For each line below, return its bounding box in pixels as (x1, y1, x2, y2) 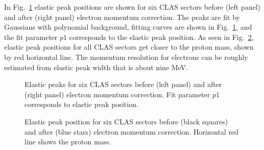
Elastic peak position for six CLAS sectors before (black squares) (25, 116, 228, 126)
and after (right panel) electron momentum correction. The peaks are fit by (4, 11, 240, 22)
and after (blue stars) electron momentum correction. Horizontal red (25, 126, 238, 137)
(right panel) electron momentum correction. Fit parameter (25, 89, 210, 99)
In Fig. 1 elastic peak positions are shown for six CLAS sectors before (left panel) (4, 2, 260, 12)
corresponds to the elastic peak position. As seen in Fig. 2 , (69, 31, 254, 42)
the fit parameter (4, 31, 58, 42)
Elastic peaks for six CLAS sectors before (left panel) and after (25, 79, 222, 90)
